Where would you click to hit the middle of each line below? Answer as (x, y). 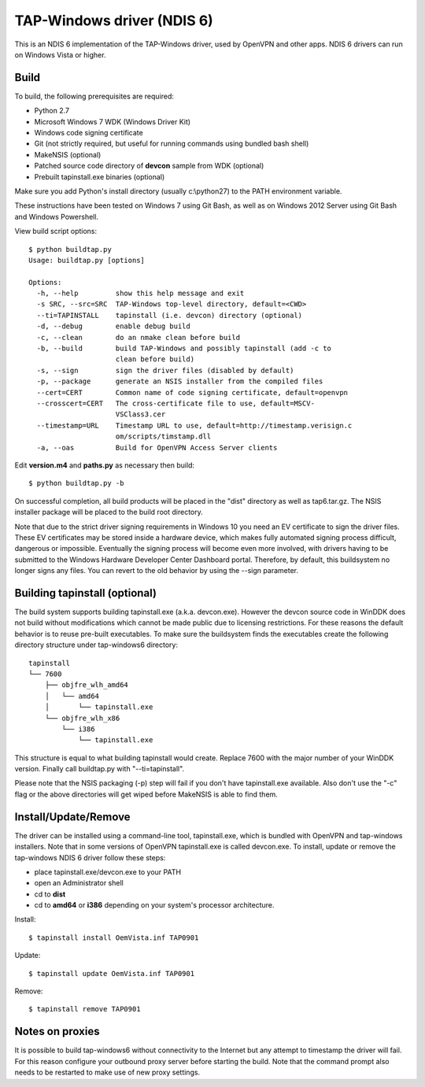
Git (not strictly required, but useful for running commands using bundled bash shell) (172, 144)
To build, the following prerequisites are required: (94, 96)
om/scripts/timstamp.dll (163, 436)
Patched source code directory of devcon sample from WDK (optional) (149, 166)
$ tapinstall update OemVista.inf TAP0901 (112, 973)
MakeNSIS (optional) (68, 154)
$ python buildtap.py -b (76, 483)
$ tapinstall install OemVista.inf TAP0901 (114, 937)
